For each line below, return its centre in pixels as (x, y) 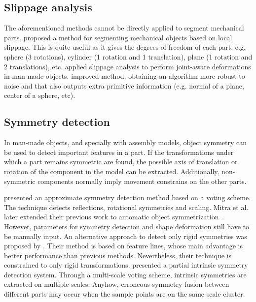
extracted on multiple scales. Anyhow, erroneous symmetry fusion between (117, 284)
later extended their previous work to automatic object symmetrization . (114, 217)
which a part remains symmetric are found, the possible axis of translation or (121, 162)
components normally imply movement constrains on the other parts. (142, 181)
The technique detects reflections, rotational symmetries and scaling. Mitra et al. (126, 207)
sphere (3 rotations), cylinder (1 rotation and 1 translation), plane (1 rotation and (128, 56)
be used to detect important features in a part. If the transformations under (119, 152)
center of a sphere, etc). (40, 95)
